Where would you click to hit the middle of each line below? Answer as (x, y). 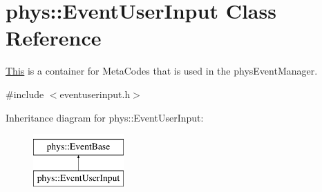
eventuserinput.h (95, 94)
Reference (54, 38)
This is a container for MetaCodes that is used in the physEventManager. (162, 71)
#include (25, 94)
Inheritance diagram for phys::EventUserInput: (105, 117)
